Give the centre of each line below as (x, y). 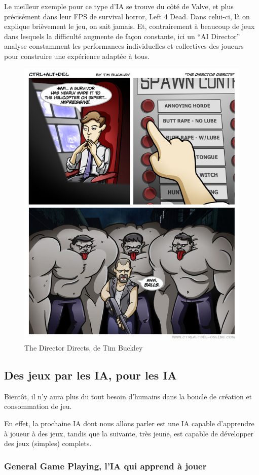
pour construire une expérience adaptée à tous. (77, 56)
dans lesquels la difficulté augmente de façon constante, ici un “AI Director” (122, 36)
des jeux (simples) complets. (48, 443)
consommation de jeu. (38, 406)
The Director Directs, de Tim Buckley (84, 348)
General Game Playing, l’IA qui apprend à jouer (105, 466)
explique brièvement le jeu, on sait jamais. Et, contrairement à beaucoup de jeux (129, 26)
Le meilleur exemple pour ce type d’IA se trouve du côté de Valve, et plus (119, 6)
